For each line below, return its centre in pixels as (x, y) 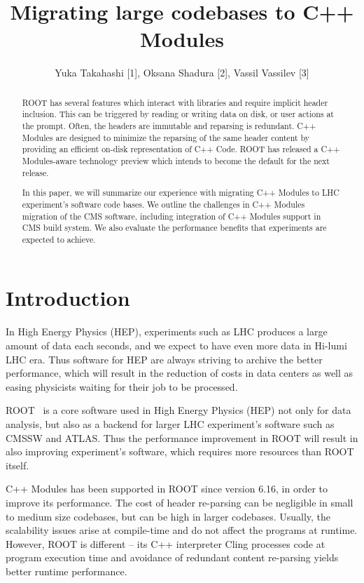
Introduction (68, 298)
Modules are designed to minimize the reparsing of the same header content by (166, 137)
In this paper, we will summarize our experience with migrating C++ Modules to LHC (181, 193)
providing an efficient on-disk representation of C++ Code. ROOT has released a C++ (181, 149)
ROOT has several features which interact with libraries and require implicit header (175, 102)
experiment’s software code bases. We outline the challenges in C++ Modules (163, 204)
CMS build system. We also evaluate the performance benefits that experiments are (174, 228)
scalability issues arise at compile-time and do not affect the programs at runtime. (182, 530)
